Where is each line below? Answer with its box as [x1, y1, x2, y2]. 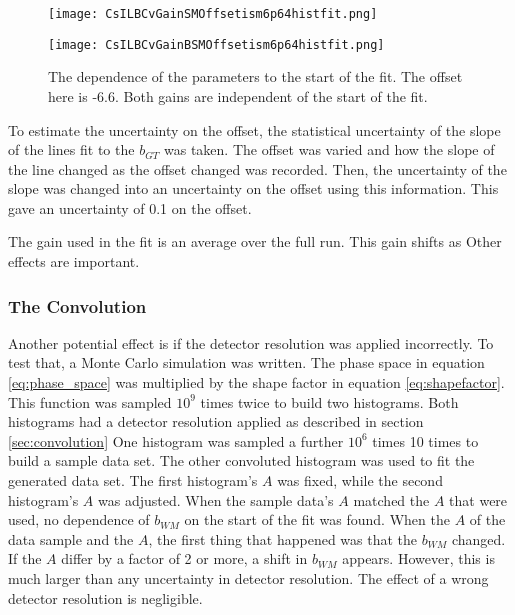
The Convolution [8, 293, 147, 318]
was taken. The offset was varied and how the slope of [164, 139, 495, 160]
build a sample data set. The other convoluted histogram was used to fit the [8, 450, 475, 471]
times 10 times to [372, 430, 479, 451]
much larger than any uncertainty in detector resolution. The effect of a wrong [8, 568, 489, 588]
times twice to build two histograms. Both [200, 391, 459, 412]
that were [449, 489, 508, 510]
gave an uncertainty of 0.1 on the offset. [8, 197, 252, 218]
